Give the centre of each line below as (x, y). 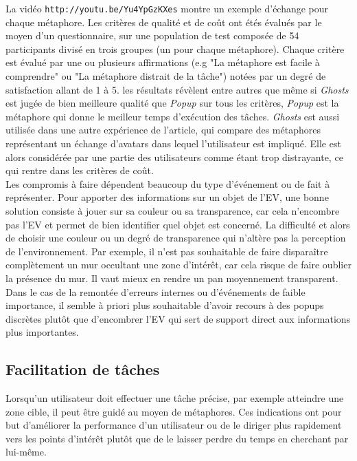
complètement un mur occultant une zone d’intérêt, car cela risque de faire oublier (178, 265)
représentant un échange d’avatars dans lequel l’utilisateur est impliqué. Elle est (173, 143)
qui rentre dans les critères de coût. (80, 170)
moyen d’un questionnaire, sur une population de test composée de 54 (152, 35)
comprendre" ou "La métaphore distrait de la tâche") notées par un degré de (166, 76)
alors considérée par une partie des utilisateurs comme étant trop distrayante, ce (174, 157)
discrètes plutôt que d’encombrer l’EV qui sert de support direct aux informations (178, 318)
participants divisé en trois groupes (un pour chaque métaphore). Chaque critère (175, 49)
